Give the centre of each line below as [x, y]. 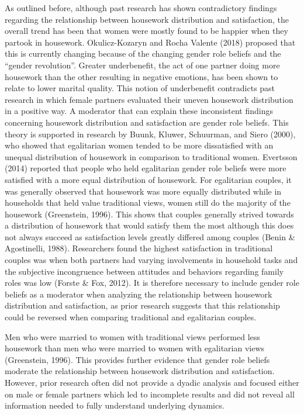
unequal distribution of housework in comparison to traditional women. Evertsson [151, 156]
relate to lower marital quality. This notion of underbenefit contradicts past [140, 88]
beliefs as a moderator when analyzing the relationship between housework [139, 294]
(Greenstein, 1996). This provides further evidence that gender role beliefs [137, 359]
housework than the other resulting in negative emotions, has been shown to [141, 76]
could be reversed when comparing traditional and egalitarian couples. [131, 317]
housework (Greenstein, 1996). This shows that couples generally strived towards [149, 214]
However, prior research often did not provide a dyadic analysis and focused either [152, 382]
